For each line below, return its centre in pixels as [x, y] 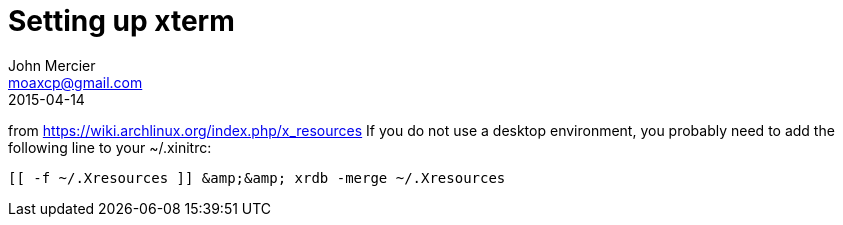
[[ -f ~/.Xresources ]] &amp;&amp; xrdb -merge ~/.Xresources [257, 177]
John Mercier [52, 65]
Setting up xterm [121, 21]
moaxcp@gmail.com [75, 82]
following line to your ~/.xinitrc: [110, 147]
